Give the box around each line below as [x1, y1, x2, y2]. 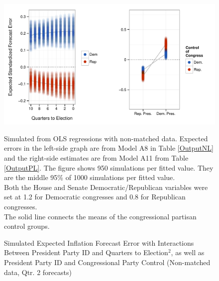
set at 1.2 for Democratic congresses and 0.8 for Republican [4, 191, 186, 202]
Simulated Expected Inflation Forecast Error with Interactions [4, 237, 194, 248]
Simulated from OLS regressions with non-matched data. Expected [4, 133, 208, 143]
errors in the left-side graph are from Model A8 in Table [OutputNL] [4, 143, 214, 153]
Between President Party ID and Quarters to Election [4, 247, 168, 258]
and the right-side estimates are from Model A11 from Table [4, 153, 189, 163]
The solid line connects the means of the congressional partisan [4, 211, 197, 221]
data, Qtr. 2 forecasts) [4, 267, 72, 277]
